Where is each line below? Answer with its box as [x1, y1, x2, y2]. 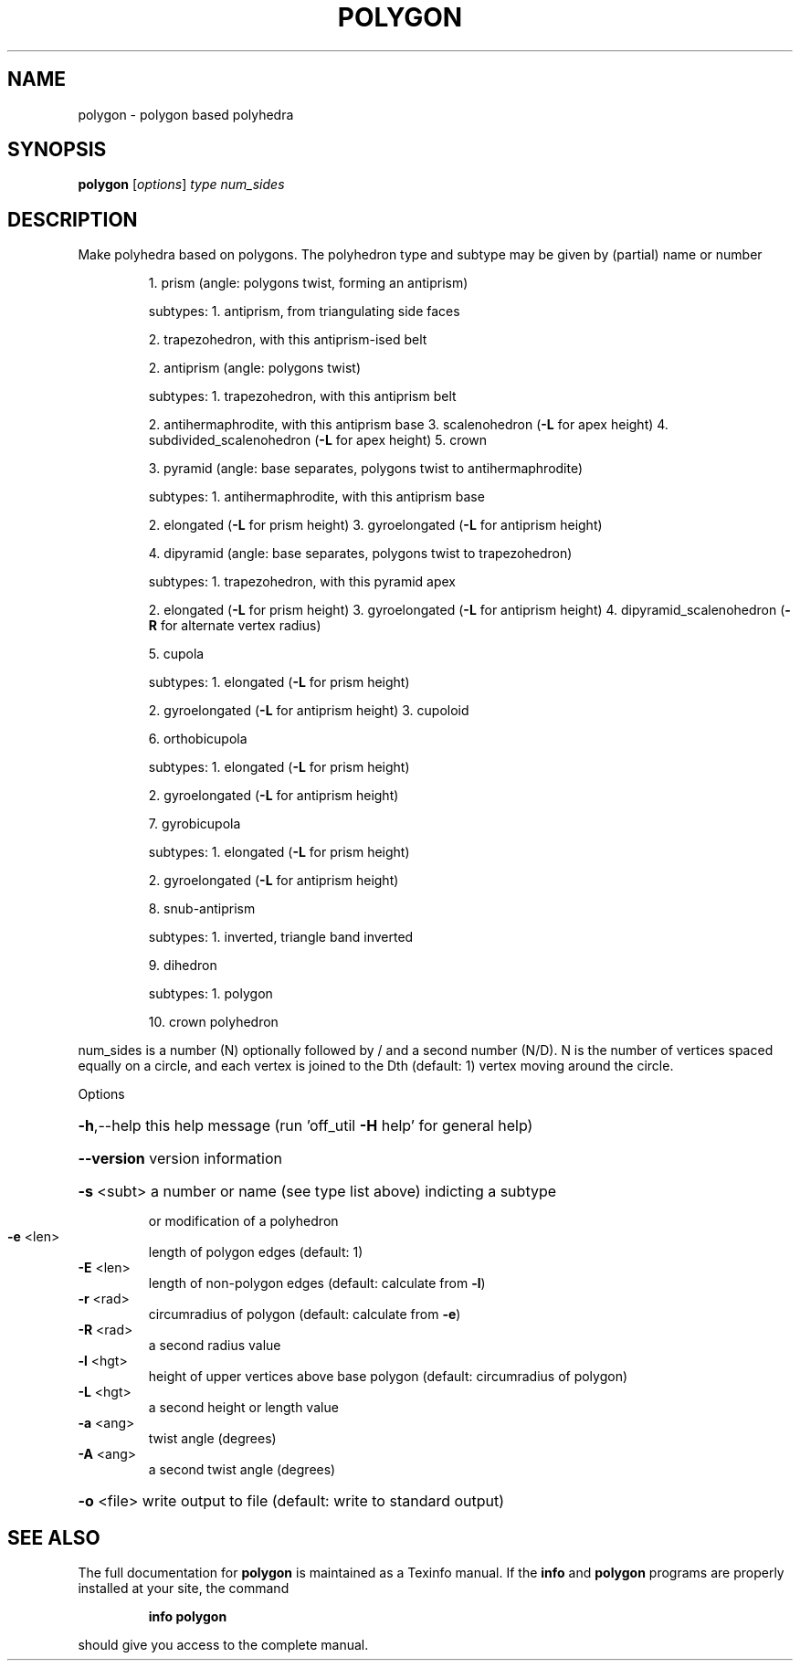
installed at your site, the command [78, 1580, 289, 1597]
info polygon [148, 1609, 227, 1625]
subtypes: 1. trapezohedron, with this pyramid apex [148, 574, 456, 590]
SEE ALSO [7, 1525, 100, 1549]
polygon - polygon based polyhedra [78, 106, 294, 122]
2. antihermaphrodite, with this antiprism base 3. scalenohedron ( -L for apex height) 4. [148, 417, 668, 433]
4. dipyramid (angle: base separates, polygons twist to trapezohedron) [148, 545, 573, 562]
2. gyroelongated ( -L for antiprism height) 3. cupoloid [148, 702, 469, 719]
